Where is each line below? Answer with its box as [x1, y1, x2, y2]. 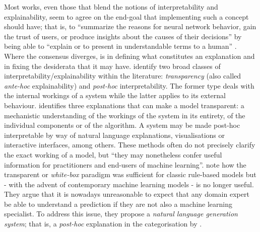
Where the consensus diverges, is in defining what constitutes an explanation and [4, 50, 255, 61]
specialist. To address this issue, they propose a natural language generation [4, 208, 238, 219]
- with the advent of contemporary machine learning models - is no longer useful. [4, 179, 254, 189]
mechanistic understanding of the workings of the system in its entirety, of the [4, 110, 245, 120]
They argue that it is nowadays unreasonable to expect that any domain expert [4, 189, 249, 199]
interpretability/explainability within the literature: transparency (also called [4, 70, 241, 81]
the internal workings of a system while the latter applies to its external [4, 90, 226, 101]
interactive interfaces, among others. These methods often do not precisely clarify [4, 139, 255, 150]
